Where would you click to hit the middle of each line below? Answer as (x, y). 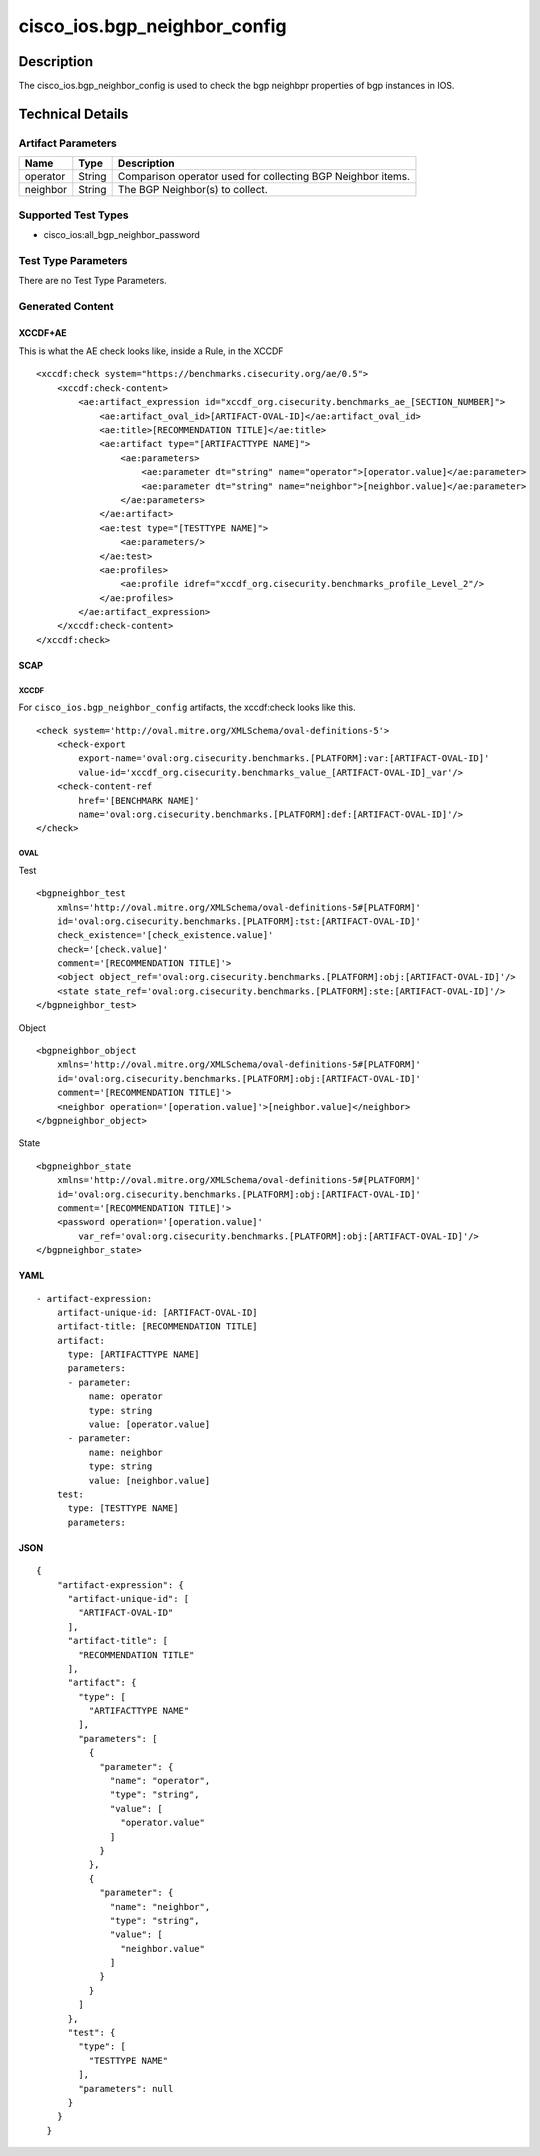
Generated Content (66, 306)
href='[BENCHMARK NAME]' (139, 800)
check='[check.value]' (112, 949)
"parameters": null (126, 2088)
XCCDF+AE (42, 332)
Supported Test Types (73, 215)
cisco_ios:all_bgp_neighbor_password (121, 234)
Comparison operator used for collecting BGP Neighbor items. (263, 177)
